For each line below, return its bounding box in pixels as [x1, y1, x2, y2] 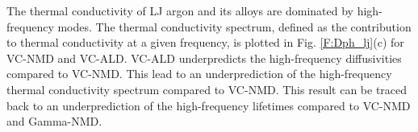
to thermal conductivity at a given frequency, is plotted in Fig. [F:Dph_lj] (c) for [6, 34, 404, 51]
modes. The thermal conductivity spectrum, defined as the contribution [57, 18, 412, 35]
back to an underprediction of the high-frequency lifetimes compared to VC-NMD [6, 97, 411, 113]
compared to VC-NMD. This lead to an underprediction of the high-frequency [6, 65, 392, 82]
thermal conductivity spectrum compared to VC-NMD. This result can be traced [6, 80, 408, 97]
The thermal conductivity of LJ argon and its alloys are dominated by [6, 2, 354, 19]
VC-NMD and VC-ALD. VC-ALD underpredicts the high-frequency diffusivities [6, 49, 402, 66]
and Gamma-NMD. [6, 113, 102, 130]
